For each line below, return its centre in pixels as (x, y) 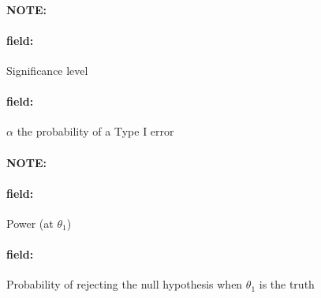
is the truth (287, 284)
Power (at (30, 223)
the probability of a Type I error (95, 131)
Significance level (47, 70)
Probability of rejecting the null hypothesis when (125, 284)
